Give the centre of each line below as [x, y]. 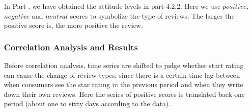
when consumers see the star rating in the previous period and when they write [124, 84]
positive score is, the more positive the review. [74, 25]
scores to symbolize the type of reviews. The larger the [152, 15]
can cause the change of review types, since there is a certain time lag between [122, 75]
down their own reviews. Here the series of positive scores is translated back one [124, 94]
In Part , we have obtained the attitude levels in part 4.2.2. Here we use [112, 6]
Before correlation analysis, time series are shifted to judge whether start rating [124, 65]
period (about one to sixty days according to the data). [87, 103]
